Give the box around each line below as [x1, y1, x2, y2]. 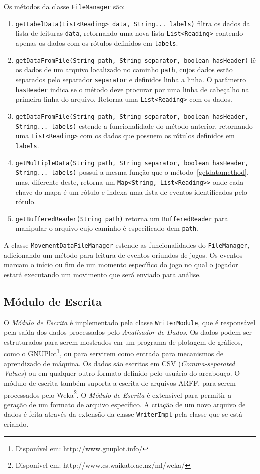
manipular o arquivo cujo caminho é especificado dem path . [15, 223, 198, 233]
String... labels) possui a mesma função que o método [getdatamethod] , [15, 167, 249, 177]
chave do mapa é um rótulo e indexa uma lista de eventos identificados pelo [15, 186, 247, 197]
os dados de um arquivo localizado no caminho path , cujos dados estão [15, 64, 233, 75]
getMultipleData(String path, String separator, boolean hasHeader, [15, 159, 249, 167]
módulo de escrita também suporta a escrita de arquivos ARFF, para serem [4, 377, 236, 388]
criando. [4, 419, 29, 429]
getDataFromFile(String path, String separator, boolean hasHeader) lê [15, 54, 256, 65]
